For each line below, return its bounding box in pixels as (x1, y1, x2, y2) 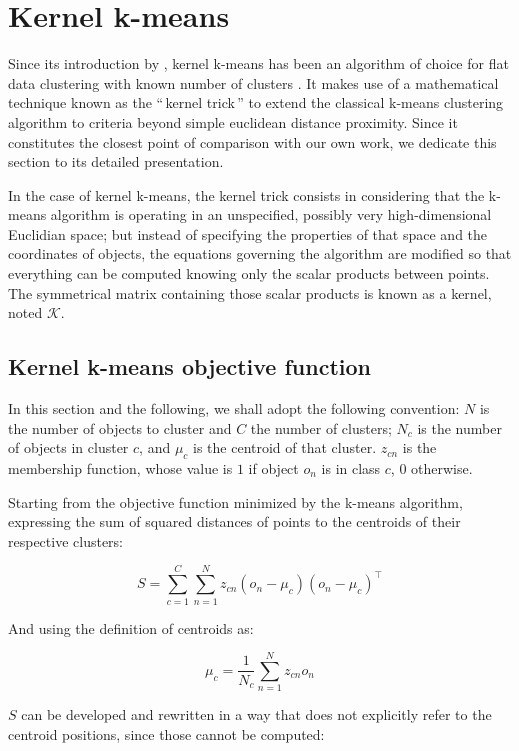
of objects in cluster (8, 437, 129, 458)
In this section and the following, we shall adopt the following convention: (8, 398, 460, 419)
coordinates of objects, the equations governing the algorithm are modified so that (8, 243, 512, 264)
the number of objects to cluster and (8, 417, 232, 438)
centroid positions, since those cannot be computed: (8, 723, 325, 744)
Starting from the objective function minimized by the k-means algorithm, (8, 491, 463, 512)
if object (248, 458, 299, 479)
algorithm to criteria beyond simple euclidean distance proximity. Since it (8, 111, 458, 132)
